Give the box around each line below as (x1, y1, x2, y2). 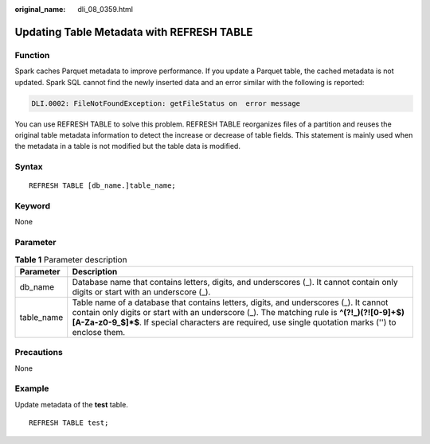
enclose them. (72, 326, 126, 337)
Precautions (14, 347, 63, 358)
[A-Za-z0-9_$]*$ (72, 317, 139, 328)
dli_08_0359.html (77, 5, 134, 14)
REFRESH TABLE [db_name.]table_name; (29, 181, 177, 190)
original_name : (14, 5, 66, 14)
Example (14, 383, 49, 394)
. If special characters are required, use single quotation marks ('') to (139, 317, 397, 328)
